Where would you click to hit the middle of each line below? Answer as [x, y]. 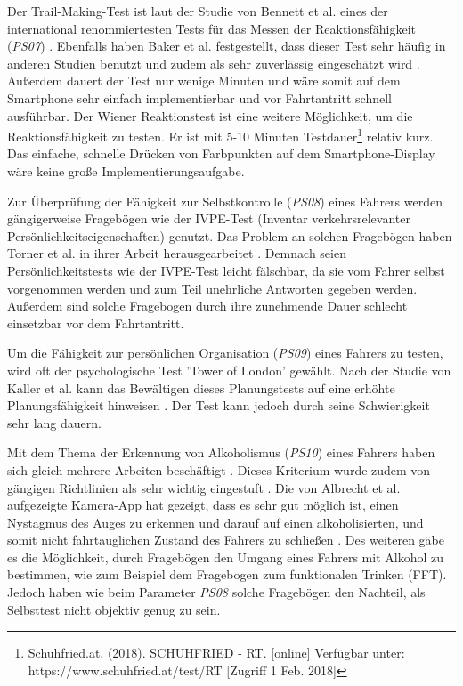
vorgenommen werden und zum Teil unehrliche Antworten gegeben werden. [212, 288]
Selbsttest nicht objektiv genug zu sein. [114, 609]
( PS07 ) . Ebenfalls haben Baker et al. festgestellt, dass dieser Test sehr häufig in [227, 46]
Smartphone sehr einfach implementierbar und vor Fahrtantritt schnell [199, 97]
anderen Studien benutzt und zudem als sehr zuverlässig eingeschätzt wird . [214, 63]
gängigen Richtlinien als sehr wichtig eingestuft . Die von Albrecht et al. [204, 487]
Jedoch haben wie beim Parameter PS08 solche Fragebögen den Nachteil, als [216, 592]
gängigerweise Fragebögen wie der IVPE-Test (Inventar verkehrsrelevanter [209, 218]
